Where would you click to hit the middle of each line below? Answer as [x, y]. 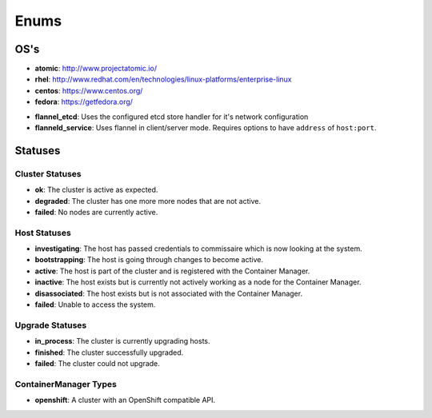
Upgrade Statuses [51, 325]
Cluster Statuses [48, 173]
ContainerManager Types [66, 384]
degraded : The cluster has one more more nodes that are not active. [148, 201]
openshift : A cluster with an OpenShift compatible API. [125, 400]
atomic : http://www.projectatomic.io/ [96, 69]
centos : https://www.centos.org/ [89, 90]
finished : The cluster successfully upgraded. [109, 352]
